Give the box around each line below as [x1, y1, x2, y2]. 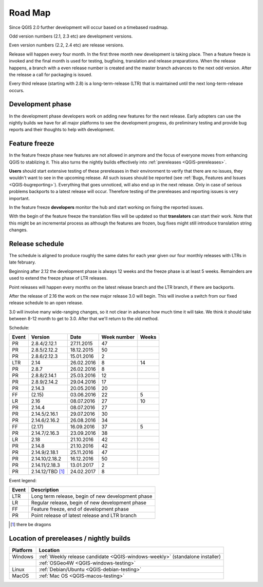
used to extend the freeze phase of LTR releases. [9, 275, 108, 281]
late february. [9, 259, 36, 265]
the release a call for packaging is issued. [9, 71, 93, 78]
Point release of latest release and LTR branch [31, 512, 137, 519]
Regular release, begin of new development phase [31, 499, 147, 506]
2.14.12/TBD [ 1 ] [31, 468, 65, 475]
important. [9, 195, 30, 201]
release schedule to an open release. [9, 300, 83, 306]
